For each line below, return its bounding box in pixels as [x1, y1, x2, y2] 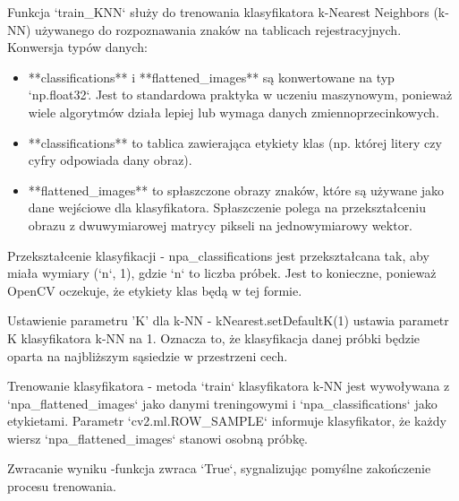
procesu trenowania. [7, 477, 116, 496]
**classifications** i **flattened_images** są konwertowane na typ [28, 67, 395, 86]
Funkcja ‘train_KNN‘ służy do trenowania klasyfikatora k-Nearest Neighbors [7, 3, 429, 21]
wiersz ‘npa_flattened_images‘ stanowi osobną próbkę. [7, 428, 308, 447]
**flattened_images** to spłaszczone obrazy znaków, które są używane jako [28, 180, 445, 199]
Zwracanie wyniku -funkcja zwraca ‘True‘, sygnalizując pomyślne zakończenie [7, 459, 431, 478]
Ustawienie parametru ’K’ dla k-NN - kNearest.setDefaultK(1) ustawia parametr [7, 311, 449, 330]
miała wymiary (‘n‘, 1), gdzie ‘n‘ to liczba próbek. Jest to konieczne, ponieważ [7, 263, 437, 282]
